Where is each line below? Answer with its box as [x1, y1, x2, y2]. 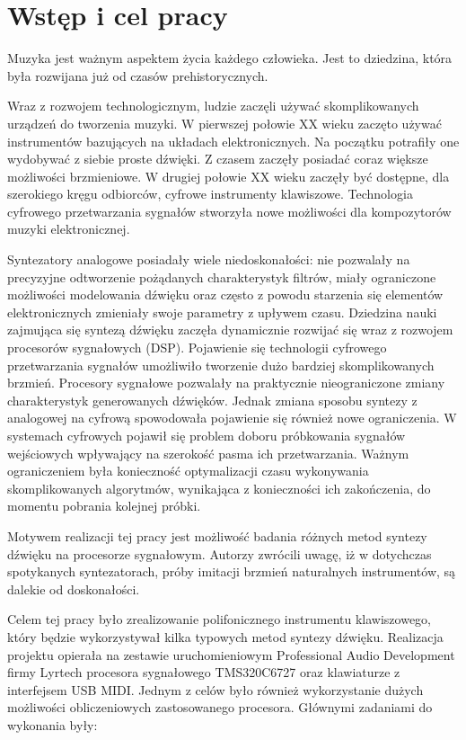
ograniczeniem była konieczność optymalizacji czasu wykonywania [7, 461, 369, 480]
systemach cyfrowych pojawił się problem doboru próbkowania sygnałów [7, 426, 406, 444]
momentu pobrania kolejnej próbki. [7, 496, 201, 515]
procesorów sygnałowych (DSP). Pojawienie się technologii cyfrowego [7, 338, 387, 357]
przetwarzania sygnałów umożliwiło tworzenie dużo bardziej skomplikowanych [7, 355, 435, 374]
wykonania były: [7, 715, 98, 734]
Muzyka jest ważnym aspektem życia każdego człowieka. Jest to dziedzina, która [7, 49, 453, 67]
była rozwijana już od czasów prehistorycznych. [7, 66, 268, 85]
